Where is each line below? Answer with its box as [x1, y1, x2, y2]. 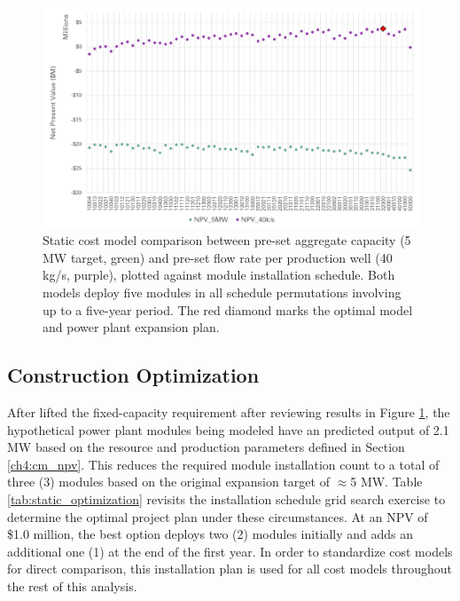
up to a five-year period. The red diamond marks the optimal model [43, 300, 413, 319]
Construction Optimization [7, 361, 260, 389]
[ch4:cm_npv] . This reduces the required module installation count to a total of [7, 455, 440, 473]
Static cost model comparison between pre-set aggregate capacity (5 [43, 231, 411, 249]
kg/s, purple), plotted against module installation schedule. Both [43, 265, 395, 284]
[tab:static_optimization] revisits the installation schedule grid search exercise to [7, 490, 446, 508]
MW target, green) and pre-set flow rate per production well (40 [43, 248, 393, 266]
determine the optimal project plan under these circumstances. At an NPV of [7, 507, 428, 526]
